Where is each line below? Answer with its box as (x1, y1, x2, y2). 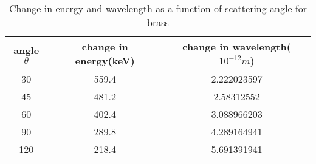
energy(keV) (75, 53, 135, 67)
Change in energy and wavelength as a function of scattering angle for (9, 1, 307, 15)
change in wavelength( (182, 39, 291, 53)
